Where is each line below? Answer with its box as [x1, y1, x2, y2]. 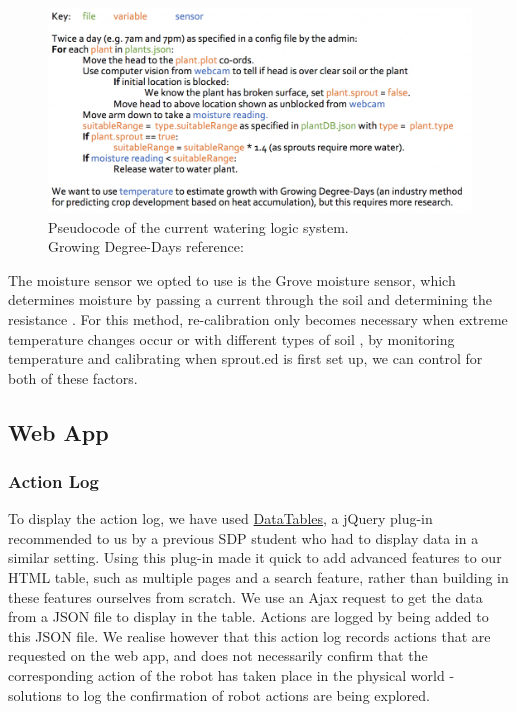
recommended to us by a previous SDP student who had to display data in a [8, 527, 479, 548]
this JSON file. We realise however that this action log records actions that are [8, 625, 491, 646]
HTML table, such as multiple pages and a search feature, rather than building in [8, 567, 509, 588]
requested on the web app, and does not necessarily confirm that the [8, 645, 428, 666]
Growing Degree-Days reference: [48, 236, 244, 257]
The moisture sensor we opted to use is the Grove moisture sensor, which [8, 269, 456, 290]
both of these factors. [8, 367, 138, 388]
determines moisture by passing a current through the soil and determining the [8, 289, 493, 310]
